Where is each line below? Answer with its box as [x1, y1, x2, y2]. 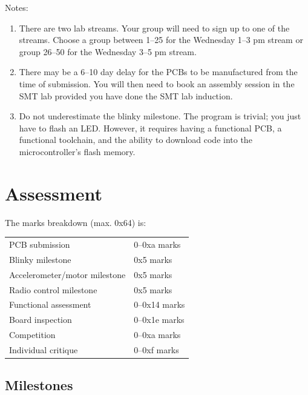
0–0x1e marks [134, 313, 185, 326]
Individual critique [9, 343, 78, 356]
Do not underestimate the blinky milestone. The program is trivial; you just [19, 110, 301, 122]
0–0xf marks [134, 343, 179, 356]
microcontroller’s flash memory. [19, 145, 136, 158]
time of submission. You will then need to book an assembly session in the [19, 77, 295, 90]
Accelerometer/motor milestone [9, 268, 126, 280]
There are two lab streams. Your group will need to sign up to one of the [19, 21, 290, 34]
